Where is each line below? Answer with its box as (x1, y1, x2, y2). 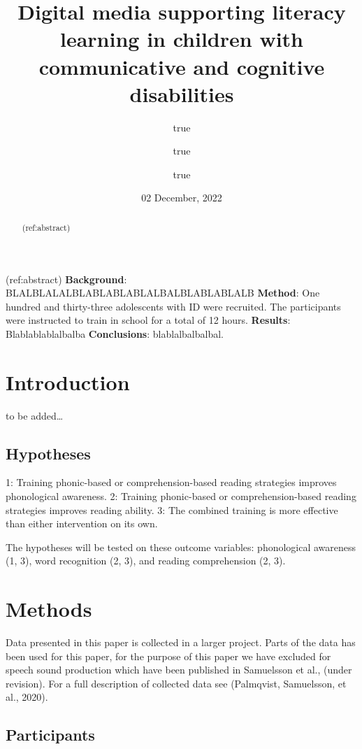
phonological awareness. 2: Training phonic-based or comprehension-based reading (6, 489, 356, 503)
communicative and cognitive (38, 52, 325, 80)
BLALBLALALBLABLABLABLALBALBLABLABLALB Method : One (6, 285, 320, 300)
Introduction (6, 367, 130, 396)
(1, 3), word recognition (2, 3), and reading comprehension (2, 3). (6, 553, 286, 568)
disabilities (129, 79, 234, 108)
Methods (6, 594, 92, 623)
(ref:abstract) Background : (6, 271, 127, 286)
